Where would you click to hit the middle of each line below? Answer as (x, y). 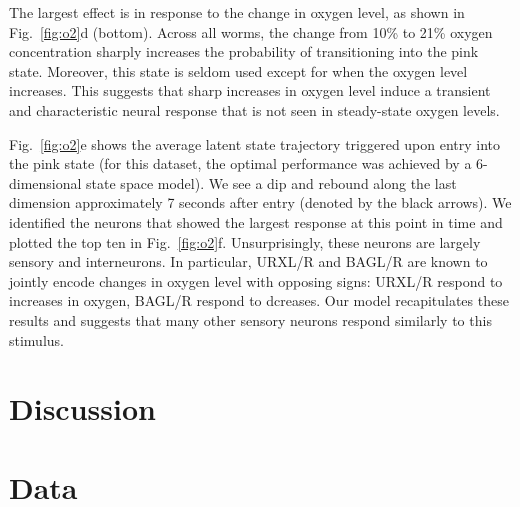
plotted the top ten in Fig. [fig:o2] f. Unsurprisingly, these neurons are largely (245, 241)
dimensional (45, 182)
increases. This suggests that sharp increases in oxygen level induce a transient (250, 90)
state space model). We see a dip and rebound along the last (271, 182)
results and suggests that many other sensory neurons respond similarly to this (250, 319)
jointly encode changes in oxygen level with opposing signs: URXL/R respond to (256, 280)
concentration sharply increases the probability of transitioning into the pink (244, 51)
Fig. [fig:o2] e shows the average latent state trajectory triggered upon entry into (255, 143)
